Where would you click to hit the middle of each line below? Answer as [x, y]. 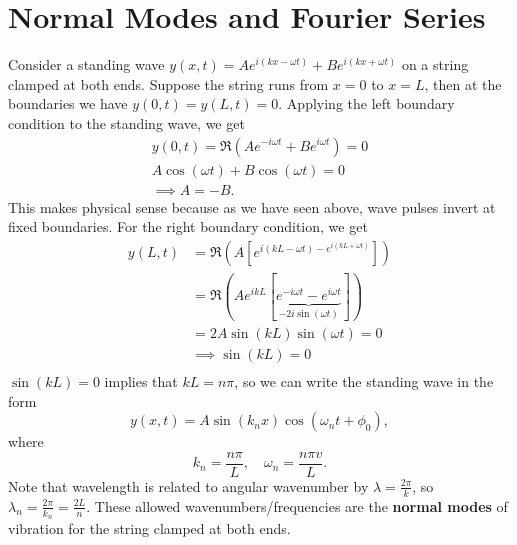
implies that [141, 381]
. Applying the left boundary [366, 103]
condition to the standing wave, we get [126, 122]
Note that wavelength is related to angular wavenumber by [188, 485]
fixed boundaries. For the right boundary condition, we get [188, 226]
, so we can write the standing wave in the [364, 381]
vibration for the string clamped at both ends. [149, 527]
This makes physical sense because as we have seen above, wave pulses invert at [252, 206]
